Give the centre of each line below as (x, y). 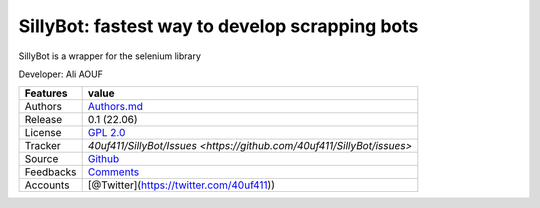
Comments (113, 172)
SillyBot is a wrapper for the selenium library (110, 56)
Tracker (43, 146)
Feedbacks (50, 172)
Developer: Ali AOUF (61, 74)
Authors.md (115, 107)
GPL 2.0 (106, 133)
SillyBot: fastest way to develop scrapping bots (218, 26)
